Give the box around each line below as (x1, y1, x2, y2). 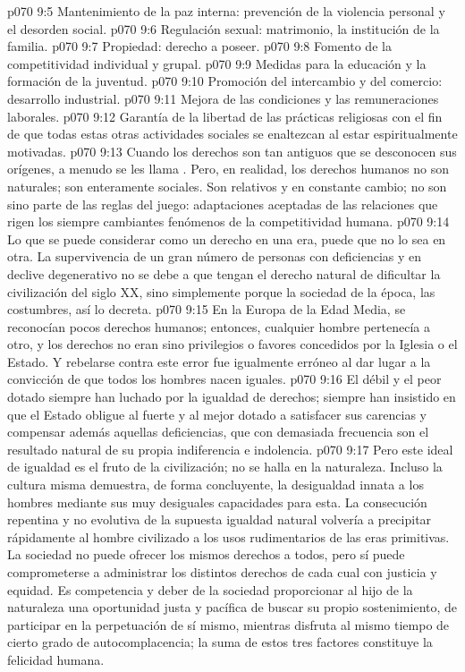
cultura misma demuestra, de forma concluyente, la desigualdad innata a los (7, 475, 424, 494)
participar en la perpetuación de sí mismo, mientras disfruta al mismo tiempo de (7, 615, 450, 634)
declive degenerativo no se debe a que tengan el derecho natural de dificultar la (7, 264, 441, 283)
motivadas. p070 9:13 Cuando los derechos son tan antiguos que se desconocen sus (7, 141, 457, 160)
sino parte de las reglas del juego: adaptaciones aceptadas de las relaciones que (7, 194, 438, 213)
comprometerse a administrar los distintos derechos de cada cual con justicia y (7, 563, 437, 581)
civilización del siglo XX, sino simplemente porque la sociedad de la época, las (7, 282, 435, 301)
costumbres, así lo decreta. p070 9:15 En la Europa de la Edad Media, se (7, 300, 406, 319)
